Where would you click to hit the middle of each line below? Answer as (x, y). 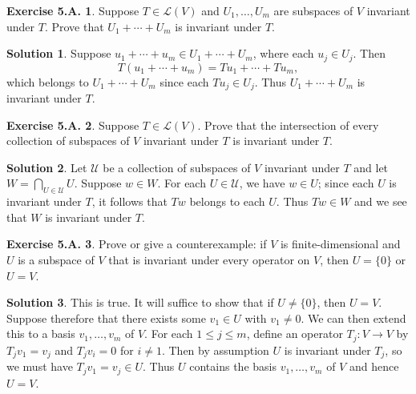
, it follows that (129, 201)
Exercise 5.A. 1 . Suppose (73, 10)
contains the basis (233, 366)
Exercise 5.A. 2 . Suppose (73, 125)
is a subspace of (56, 260)
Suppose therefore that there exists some (106, 318)
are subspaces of (313, 10)
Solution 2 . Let (47, 167)
